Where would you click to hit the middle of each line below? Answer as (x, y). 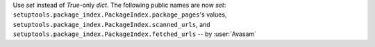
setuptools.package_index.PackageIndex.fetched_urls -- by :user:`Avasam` (135, 34)
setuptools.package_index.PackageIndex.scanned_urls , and (112, 24)
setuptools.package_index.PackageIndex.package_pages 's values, (120, 15)
